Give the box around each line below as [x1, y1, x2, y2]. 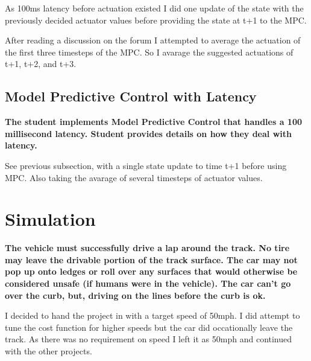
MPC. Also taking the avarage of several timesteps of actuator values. [5, 171, 263, 184]
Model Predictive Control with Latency [5, 87, 257, 106]
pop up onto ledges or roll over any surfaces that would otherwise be [5, 265, 298, 278]
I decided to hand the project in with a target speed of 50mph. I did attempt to [5, 309, 300, 322]
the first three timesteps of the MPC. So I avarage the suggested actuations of [5, 45, 294, 58]
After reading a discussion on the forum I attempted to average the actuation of [5, 34, 301, 46]
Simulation [5, 206, 96, 231]
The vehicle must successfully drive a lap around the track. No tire [5, 241, 290, 254]
